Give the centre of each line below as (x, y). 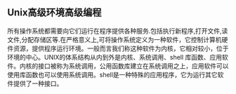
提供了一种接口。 (38, 83)
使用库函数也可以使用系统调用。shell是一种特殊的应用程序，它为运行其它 (112, 74)
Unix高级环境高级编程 (54, 13)
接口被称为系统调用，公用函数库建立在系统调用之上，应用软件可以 (133, 66)
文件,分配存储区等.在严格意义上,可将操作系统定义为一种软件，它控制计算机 (115, 39)
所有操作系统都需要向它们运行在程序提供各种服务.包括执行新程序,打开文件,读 (118, 31)
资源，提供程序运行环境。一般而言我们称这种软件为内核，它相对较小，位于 (121, 48)
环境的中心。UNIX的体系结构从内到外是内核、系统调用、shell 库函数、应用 (115, 57)
